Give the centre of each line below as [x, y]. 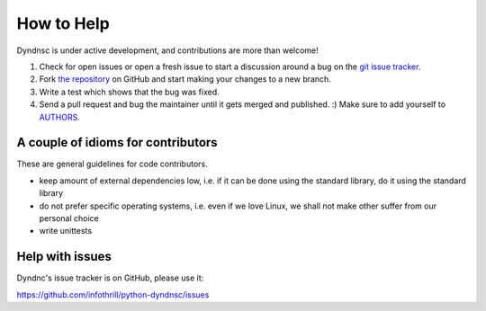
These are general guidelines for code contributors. [112, 164]
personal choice [69, 218]
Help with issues [64, 257]
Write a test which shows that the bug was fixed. [129, 92]
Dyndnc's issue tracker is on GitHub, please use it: [110, 278]
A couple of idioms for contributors [117, 142]
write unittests [66, 231]
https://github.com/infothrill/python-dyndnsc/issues [113, 294]
